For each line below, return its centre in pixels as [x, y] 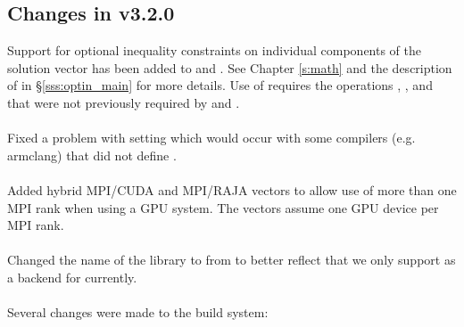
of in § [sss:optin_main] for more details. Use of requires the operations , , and [220, 85]
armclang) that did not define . [92, 155]
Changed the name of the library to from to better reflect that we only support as [232, 260]
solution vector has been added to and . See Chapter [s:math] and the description [230, 67]
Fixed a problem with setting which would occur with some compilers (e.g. [211, 138]
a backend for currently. [72, 277]
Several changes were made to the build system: [138, 312]
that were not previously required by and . [124, 102]
